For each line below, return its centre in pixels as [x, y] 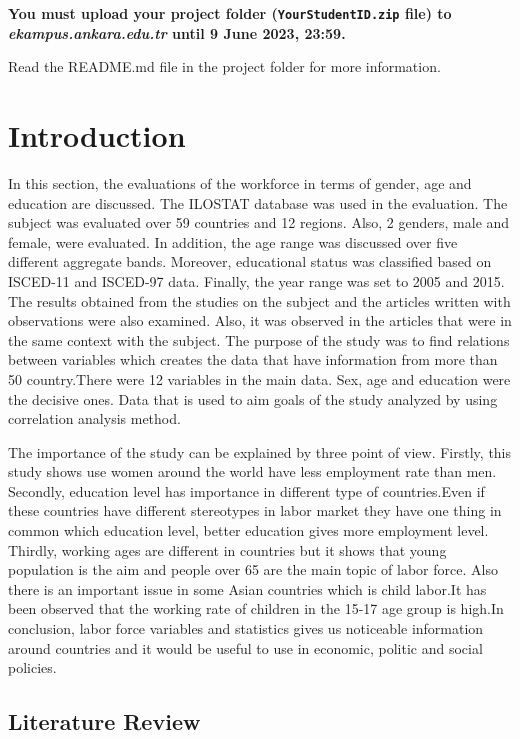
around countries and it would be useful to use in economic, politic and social [245, 647]
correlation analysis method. [94, 418]
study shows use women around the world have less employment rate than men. [252, 471]
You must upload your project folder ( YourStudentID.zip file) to [230, 13]
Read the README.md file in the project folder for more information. [224, 66]
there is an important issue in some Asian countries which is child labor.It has [247, 588]
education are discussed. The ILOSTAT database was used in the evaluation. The [258, 202]
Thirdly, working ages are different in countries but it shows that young [227, 549]
